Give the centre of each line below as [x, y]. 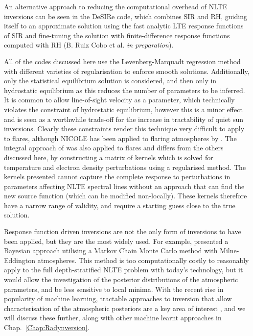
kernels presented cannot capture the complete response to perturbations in [117, 177]
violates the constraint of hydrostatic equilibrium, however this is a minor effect [123, 109]
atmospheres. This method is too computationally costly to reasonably [143, 260]
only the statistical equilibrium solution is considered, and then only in [110, 81]
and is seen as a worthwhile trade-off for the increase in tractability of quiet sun [124, 119]
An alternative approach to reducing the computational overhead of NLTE [116, 6]
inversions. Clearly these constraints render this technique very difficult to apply [124, 129]
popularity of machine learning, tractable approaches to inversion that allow [118, 299]
